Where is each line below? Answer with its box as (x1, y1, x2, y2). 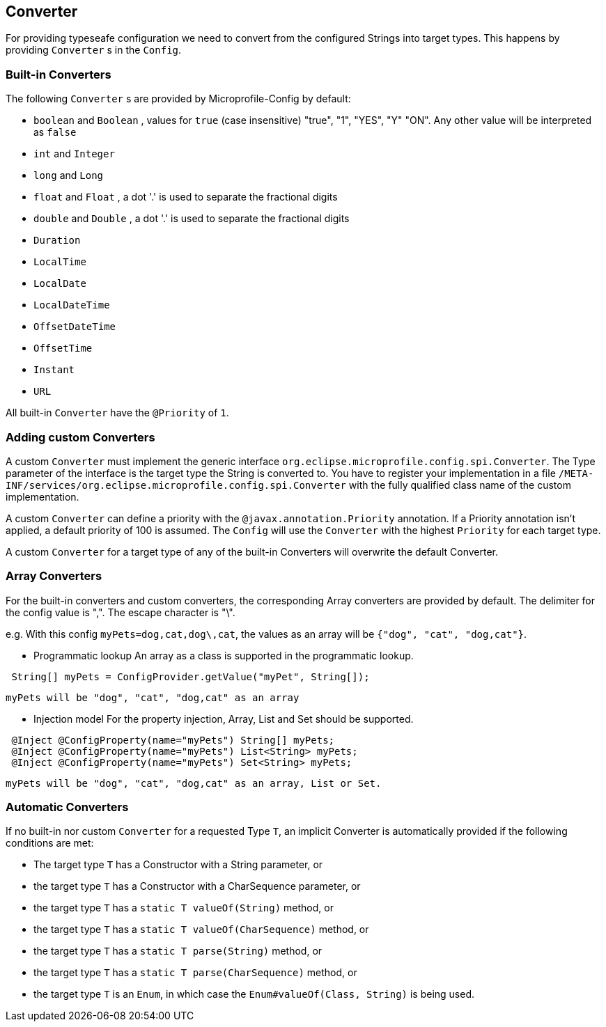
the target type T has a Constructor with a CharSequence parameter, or (33, 880, 361, 893)
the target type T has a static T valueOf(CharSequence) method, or (33, 923, 369, 936)
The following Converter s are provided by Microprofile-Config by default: (6, 93, 351, 105)
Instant (33, 364, 75, 376)
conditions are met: (6, 837, 94, 849)
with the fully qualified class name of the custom (348, 478, 571, 491)
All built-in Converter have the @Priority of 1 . (6, 407, 229, 419)
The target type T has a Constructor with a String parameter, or (33, 859, 323, 871)
